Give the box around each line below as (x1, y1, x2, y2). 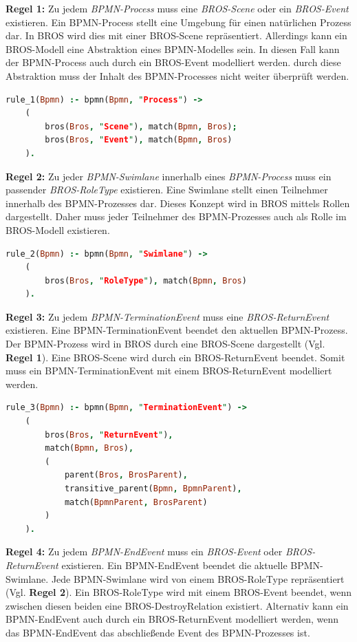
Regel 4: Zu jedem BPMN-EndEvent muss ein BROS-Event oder (6, 544, 283, 559)
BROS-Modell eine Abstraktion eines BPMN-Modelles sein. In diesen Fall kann (6, 41, 340, 56)
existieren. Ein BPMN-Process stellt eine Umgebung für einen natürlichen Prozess (6, 14, 351, 29)
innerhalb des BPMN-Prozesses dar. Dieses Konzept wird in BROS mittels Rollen (6, 195, 350, 210)
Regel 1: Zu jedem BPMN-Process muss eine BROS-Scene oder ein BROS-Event (6, 1, 349, 15)
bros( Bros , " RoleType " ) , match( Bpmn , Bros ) (45, 275, 247, 286)
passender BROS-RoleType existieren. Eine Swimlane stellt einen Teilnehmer (6, 182, 328, 197)
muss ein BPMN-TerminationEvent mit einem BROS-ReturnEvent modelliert (6, 363, 332, 378)
